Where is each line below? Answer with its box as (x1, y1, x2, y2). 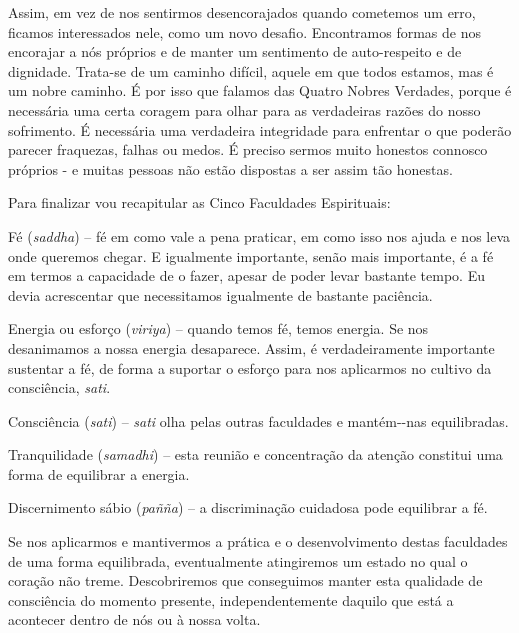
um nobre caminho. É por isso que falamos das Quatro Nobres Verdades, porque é (8, 80, 512, 101)
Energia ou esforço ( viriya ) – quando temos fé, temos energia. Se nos (8, 318, 429, 339)
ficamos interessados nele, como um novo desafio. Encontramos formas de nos (8, 21, 481, 42)
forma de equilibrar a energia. (8, 463, 190, 484)
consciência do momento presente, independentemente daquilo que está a (8, 589, 454, 610)
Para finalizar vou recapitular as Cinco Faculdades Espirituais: (8, 192, 391, 213)
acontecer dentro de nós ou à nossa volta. (8, 609, 261, 630)
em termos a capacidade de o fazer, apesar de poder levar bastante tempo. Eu (8, 265, 485, 286)
